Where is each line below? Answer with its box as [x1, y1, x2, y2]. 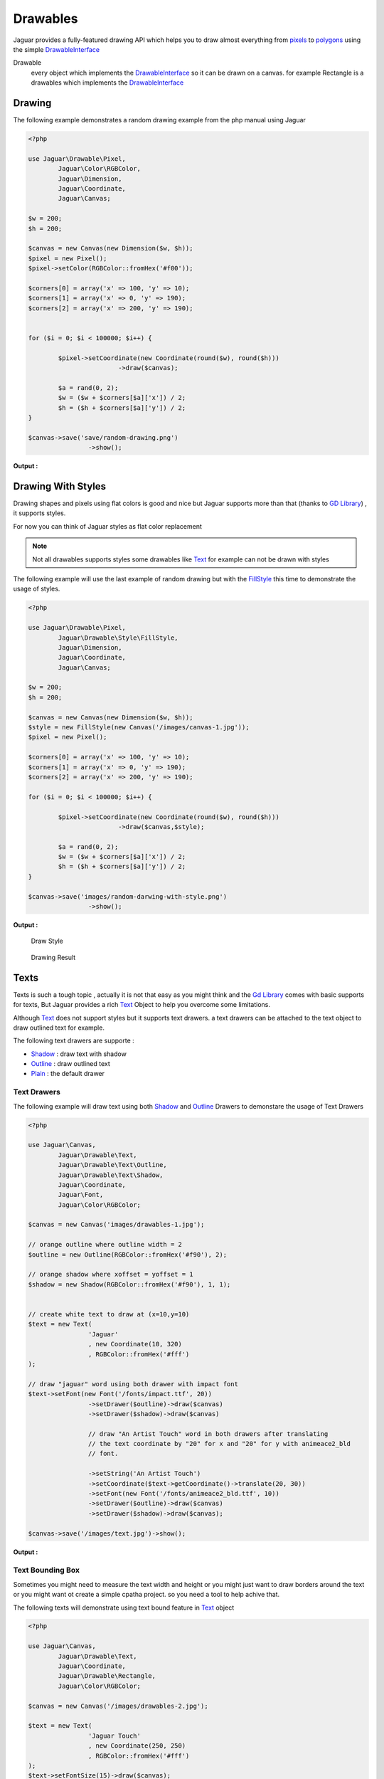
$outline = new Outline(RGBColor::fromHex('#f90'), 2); [28, 1250, 228, 1259]
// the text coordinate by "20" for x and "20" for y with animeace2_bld [87, 1440, 351, 1448]
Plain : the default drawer [31, 1070, 105, 1078]
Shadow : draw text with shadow [31, 1050, 127, 1058]
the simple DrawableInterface [13, 45, 100, 53]
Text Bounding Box [13, 1566, 80, 1575]
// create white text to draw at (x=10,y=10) [28, 1310, 190, 1318]
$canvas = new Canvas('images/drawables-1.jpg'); [28, 1220, 205, 1229]
